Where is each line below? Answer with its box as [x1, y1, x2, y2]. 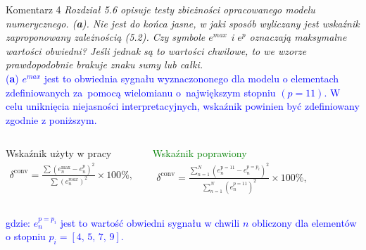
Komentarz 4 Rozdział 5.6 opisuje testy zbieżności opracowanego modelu [6, 2, 315, 16]
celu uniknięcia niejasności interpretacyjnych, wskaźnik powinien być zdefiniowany [6, 99, 360, 113]
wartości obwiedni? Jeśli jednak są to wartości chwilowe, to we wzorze [6, 43, 307, 58]
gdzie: [6, 215, 30, 230]
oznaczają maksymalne [249, 30, 347, 44]
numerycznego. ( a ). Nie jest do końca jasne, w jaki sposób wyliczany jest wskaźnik [6, 15, 360, 30]
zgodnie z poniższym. [6, 112, 97, 127]
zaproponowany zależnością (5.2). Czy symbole [6, 30, 206, 44]
